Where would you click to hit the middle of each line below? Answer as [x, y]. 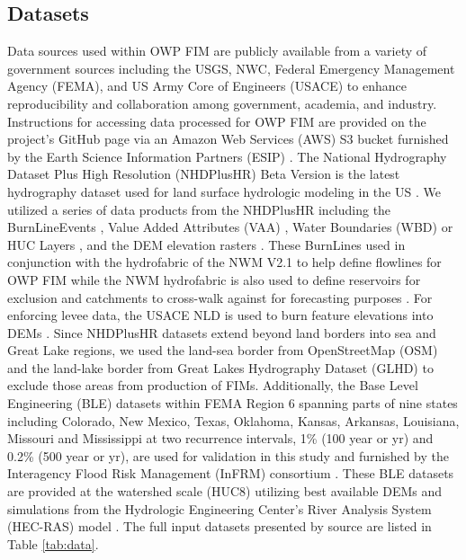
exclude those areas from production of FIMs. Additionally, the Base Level [213, 385]
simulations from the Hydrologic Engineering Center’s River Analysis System [220, 508]
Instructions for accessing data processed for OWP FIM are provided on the [217, 121]
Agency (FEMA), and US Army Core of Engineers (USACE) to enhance [207, 86]
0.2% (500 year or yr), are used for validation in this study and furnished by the [228, 455]
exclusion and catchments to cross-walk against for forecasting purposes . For [220, 297]
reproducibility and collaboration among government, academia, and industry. [222, 103]
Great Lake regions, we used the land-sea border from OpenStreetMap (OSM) [223, 350]
